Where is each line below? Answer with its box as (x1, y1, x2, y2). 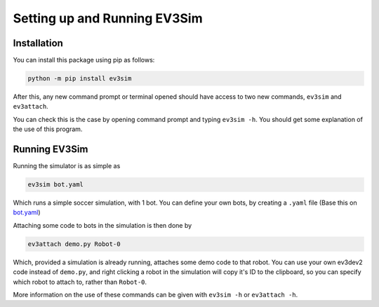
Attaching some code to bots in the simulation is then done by (13, 221, 192, 229)
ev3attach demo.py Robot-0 (27, 240, 121, 248)
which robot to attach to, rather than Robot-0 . (13, 278, 147, 286)
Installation (13, 37, 63, 49)
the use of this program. (13, 125, 83, 133)
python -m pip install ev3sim (27, 74, 132, 83)
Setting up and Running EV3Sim (13, 11, 203, 26)
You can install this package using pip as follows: (13, 56, 155, 64)
